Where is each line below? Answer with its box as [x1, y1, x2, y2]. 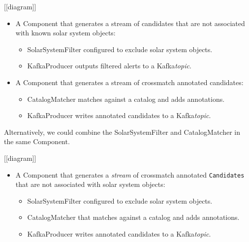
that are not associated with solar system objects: [15, 179, 165, 189]
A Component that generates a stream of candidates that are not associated [15, 18, 245, 28]
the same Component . [4, 136, 70, 147]
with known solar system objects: [15, 28, 116, 38]
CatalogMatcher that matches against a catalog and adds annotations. [27, 212, 240, 222]
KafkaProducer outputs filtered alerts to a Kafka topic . [27, 60, 191, 71]
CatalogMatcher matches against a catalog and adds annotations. [27, 93, 225, 104]
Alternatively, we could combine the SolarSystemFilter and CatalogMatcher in [4, 126, 240, 137]
